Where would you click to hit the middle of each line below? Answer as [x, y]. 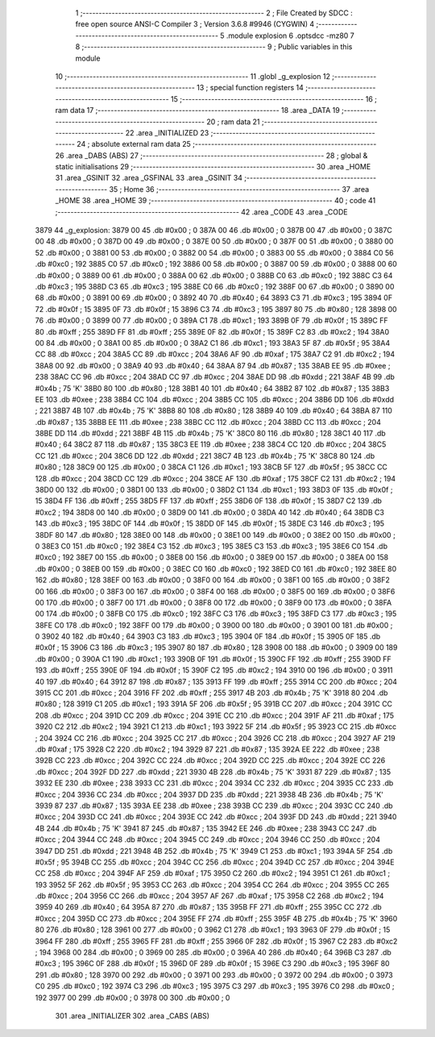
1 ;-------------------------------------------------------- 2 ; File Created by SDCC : [214, 13]
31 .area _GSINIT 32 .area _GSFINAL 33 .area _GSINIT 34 [149, 178]
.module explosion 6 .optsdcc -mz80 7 [290, 35]
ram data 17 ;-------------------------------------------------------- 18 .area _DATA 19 [197, 110]
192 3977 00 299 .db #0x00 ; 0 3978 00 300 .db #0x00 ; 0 [133, 997]
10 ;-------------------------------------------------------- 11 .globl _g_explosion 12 [193, 76]
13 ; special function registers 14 [250, 88]
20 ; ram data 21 [234, 122]
